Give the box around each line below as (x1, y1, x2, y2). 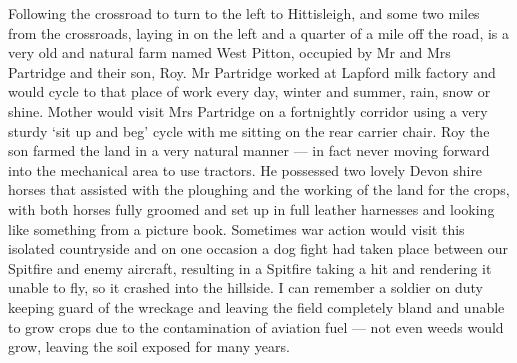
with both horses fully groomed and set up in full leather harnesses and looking (8, 198, 495, 219)
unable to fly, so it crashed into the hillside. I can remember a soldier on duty (8, 277, 483, 298)
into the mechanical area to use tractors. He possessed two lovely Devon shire (8, 159, 483, 180)
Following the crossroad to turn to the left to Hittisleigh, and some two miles (8, 3, 480, 23)
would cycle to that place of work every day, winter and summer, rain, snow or (8, 81, 491, 102)
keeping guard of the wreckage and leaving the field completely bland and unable (8, 296, 505, 317)
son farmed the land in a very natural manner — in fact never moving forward (8, 140, 490, 161)
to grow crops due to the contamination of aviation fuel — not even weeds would (8, 316, 504, 337)
